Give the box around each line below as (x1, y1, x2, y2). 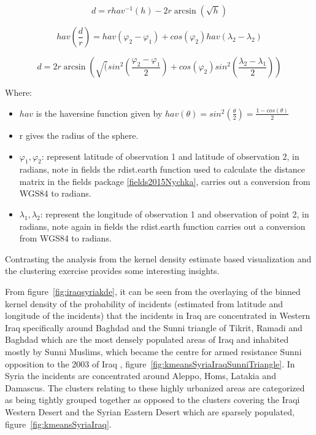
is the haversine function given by (36, 106, 163, 119)
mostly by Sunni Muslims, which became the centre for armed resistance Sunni (5, 345, 302, 358)
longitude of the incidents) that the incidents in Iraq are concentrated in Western (5, 309, 310, 322)
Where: (5, 86, 32, 98)
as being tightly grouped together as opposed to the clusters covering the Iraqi (5, 393, 300, 406)
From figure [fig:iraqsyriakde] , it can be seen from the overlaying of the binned (5, 285, 301, 298)
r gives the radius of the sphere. (19, 128, 139, 141)
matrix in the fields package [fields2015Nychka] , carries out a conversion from (19, 174, 310, 187)
